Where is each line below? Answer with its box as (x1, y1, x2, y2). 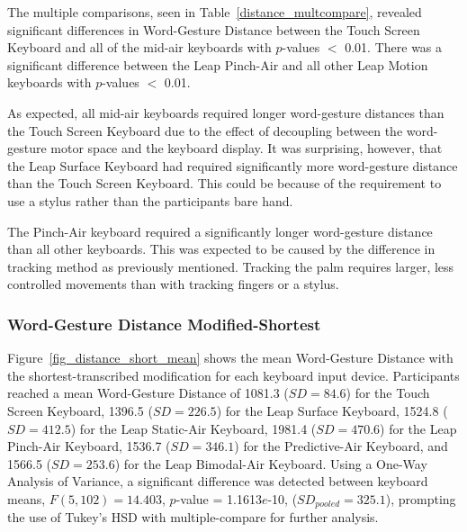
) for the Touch (346, 383, 430, 402)
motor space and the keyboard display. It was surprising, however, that (50, 139, 443, 158)
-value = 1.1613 (175, 489, 262, 508)
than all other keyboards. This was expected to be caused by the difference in (7, 239, 436, 258)
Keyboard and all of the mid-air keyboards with (7, 38, 272, 57)
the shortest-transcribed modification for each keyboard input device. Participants (7, 365, 460, 384)
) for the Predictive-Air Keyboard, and (234, 437, 448, 455)
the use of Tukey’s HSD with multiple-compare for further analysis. (7, 508, 379, 527)
